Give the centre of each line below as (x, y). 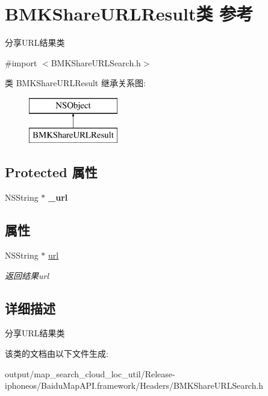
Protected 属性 (51, 172)
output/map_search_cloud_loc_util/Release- (90, 373)
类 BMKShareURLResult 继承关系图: (75, 83)
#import (21, 62)
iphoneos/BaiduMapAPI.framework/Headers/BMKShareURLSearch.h (134, 385)
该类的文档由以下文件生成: (57, 354)
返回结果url (27, 275)
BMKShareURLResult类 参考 (129, 14)
